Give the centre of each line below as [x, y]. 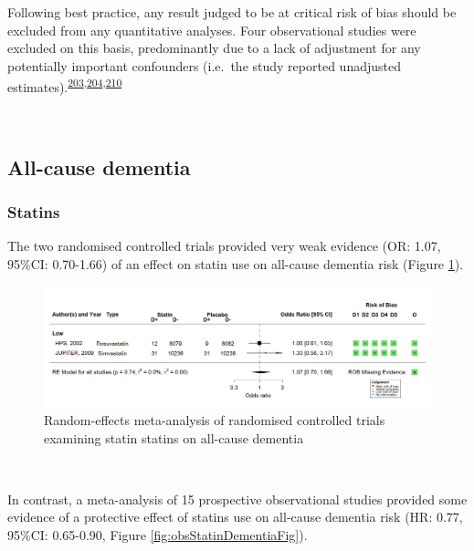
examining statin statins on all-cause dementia [174, 437]
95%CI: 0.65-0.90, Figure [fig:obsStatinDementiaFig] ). [158, 534]
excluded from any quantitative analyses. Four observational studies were [212, 30]
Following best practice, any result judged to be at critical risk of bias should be [232, 12]
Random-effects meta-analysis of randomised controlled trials [215, 419]
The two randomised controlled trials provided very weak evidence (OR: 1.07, [224, 246]
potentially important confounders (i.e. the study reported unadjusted [204, 65]
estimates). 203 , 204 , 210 [65, 86]
